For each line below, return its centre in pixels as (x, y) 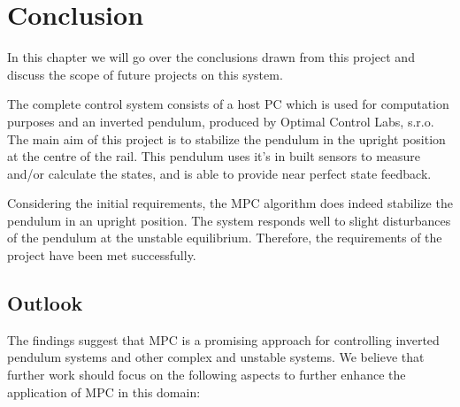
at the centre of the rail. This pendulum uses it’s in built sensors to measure (214, 156)
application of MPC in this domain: (104, 392)
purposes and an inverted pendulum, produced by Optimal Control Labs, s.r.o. (221, 121)
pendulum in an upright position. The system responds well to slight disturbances (229, 220)
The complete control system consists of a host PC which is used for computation (228, 104)
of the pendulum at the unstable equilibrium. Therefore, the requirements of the (225, 238)
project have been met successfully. (102, 255)
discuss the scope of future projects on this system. (145, 74)
